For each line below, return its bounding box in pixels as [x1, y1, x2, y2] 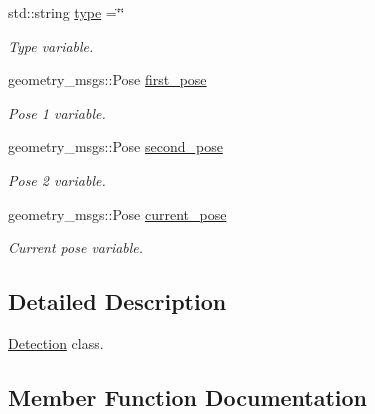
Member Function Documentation [8, 381, 368, 412]
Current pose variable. [8, 237, 144, 258]
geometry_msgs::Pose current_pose [8, 203, 227, 224]
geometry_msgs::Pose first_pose [8, 69, 207, 90]
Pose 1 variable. [8, 102, 106, 123]
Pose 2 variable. [8, 169, 106, 190]
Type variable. [8, 35, 94, 56]
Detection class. [8, 332, 104, 353]
